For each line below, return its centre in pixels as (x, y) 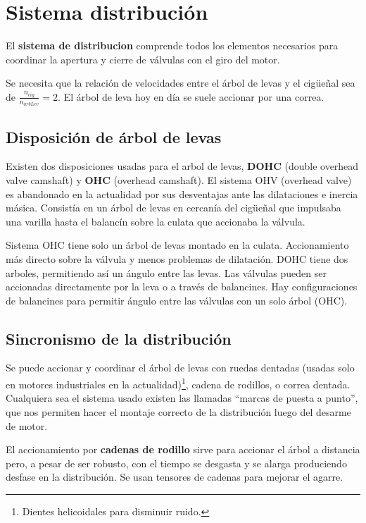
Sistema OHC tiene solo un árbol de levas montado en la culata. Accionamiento (177, 245)
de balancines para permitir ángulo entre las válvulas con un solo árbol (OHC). (177, 300)
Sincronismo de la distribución (119, 338)
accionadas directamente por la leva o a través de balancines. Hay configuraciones (182, 287)
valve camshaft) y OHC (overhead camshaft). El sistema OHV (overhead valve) (179, 179)
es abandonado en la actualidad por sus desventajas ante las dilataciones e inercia (182, 193)
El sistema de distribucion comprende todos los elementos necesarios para (172, 45)
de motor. (27, 425)
